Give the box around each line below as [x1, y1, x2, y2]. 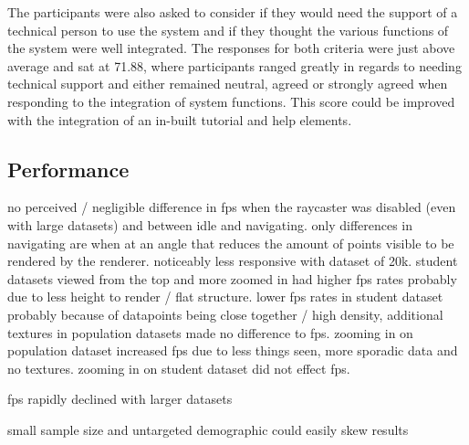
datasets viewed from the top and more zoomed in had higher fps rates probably [7, 269, 457, 288]
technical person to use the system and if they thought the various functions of [7, 20, 449, 39]
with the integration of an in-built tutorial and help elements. [7, 110, 352, 129]
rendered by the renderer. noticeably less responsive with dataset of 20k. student [7, 251, 458, 270]
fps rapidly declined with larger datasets [7, 389, 233, 408]
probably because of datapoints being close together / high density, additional [7, 304, 443, 323]
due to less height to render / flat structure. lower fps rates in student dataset [7, 287, 443, 306]
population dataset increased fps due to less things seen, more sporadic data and [7, 341, 458, 360]
